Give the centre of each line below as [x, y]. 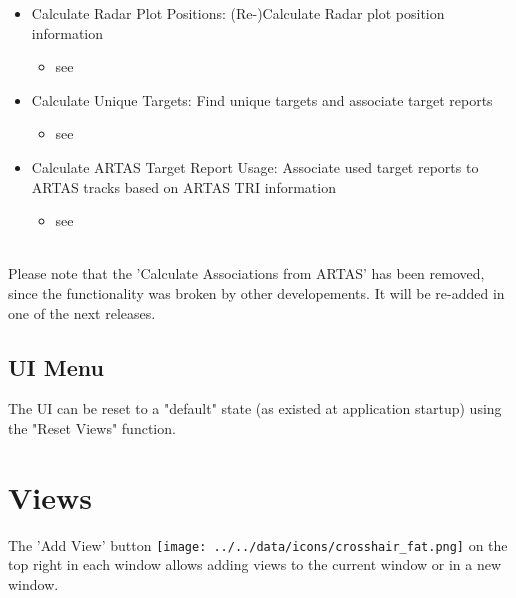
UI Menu [56, 366]
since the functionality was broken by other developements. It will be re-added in [256, 292]
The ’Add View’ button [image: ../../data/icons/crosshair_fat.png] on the [258, 544]
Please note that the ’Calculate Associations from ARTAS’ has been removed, [246, 273]
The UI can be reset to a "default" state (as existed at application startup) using [255, 408]
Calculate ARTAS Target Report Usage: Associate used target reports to [255, 166]
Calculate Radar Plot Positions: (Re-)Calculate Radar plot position [238, 13]
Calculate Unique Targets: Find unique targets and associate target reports [262, 99]
